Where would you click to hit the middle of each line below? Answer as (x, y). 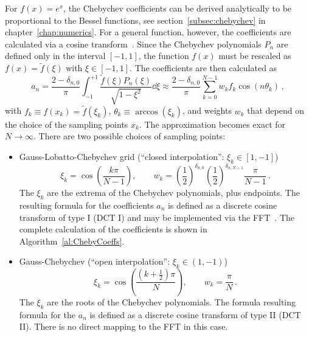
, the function (164, 56)
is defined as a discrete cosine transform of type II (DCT (195, 314)
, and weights (207, 110)
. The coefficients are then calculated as (203, 68)
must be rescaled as (255, 56)
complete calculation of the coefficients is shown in (113, 229)
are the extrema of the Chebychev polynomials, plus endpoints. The (173, 193)
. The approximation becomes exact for (212, 124)
